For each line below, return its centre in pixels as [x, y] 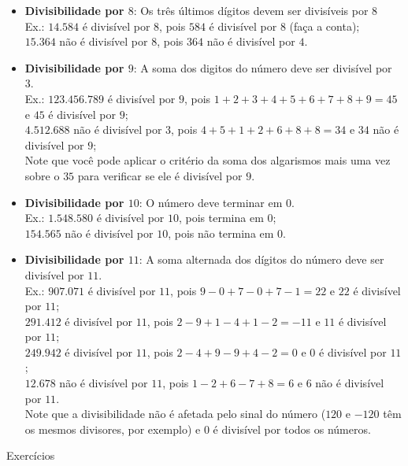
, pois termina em [221, 218]
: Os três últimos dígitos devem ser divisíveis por [251, 10]
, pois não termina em [221, 233]
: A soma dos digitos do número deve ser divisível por [263, 67]
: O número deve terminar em [211, 202]
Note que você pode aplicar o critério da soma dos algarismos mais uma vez [208, 160]
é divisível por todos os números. [292, 429]
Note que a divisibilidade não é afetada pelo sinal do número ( [175, 414]
